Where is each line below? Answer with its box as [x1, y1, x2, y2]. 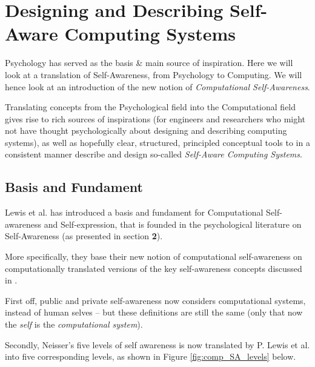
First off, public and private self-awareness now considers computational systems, [5, 294, 306, 306]
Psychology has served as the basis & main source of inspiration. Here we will [5, 56, 293, 69]
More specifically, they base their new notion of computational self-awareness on [5, 250, 302, 263]
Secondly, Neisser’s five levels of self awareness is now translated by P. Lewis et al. [5, 338, 310, 351]
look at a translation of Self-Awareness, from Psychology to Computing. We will [5, 68, 302, 81]
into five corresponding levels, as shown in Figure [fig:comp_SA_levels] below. [5, 350, 296, 363]
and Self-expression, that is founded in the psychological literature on [44, 217, 302, 230]
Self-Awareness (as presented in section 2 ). [5, 230, 163, 242]
